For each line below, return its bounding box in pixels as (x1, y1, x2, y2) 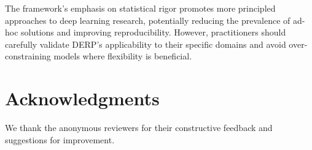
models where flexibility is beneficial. (53, 50, 192, 62)
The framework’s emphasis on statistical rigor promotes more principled (5, 2, 276, 14)
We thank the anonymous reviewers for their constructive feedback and (5, 121, 273, 134)
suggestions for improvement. (5, 133, 115, 146)
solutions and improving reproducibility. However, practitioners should (21, 26, 286, 39)
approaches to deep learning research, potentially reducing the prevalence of (5, 13, 291, 26)
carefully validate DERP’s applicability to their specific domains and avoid (5, 37, 286, 50)
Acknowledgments (5, 86, 160, 111)
